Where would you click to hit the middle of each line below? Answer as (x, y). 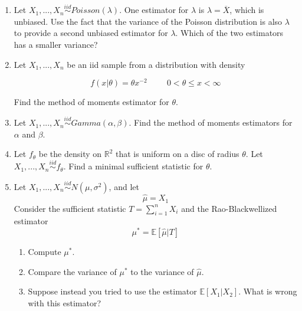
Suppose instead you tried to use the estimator (112, 291)
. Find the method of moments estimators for (211, 122)
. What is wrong (268, 291)
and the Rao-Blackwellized (229, 208)
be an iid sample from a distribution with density (156, 64)
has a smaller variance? (56, 44)
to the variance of (162, 271)
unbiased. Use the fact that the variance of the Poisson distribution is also (148, 21)
